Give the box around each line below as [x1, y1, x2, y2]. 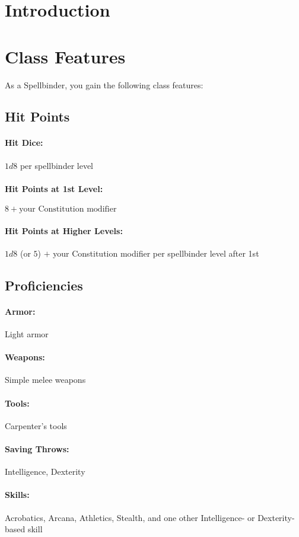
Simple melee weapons [5, 373, 86, 386]
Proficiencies [5, 276, 83, 294]
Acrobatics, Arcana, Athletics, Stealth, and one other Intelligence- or [5, 511, 255, 523]
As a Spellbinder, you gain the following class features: [5, 78, 203, 91]
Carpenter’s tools [5, 419, 67, 431]
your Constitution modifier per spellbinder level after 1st [53, 247, 259, 259]
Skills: [5, 488, 30, 501]
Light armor [5, 328, 49, 340]
